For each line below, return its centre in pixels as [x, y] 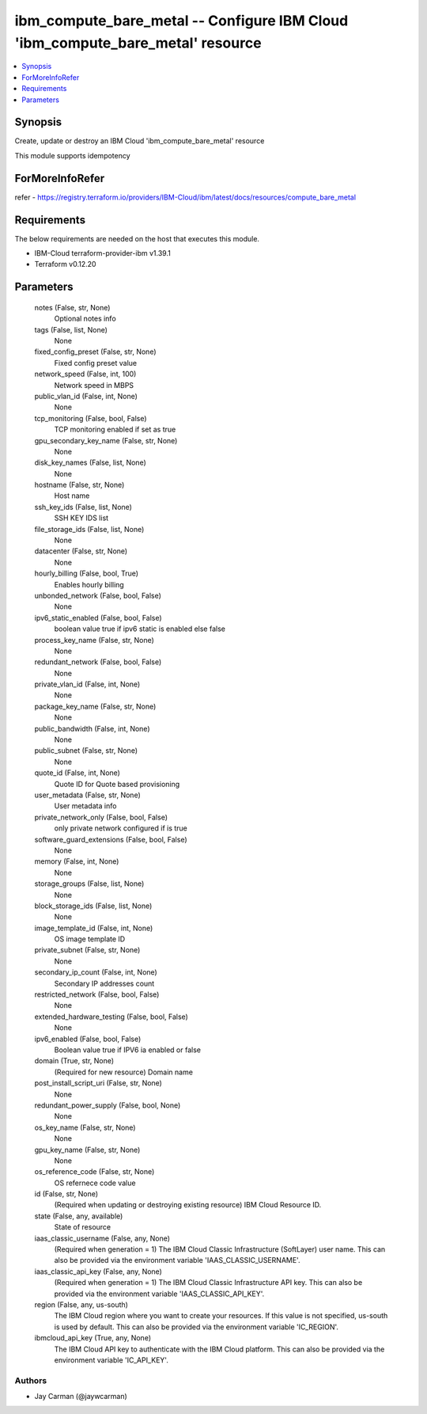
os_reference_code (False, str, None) [94, 1172]
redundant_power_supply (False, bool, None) [108, 1105]
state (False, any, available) [79, 1216]
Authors [31, 1380]
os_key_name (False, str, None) [85, 1127]
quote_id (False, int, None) [77, 773]
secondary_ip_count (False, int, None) [96, 972]
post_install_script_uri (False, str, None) [98, 1083]
